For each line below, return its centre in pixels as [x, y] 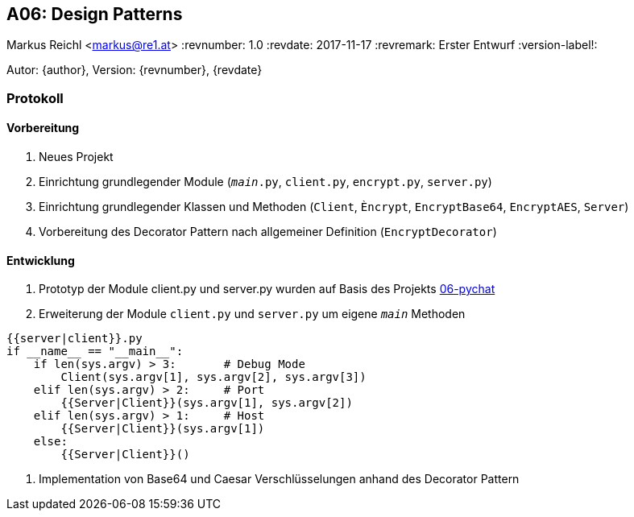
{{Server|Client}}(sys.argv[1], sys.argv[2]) [207, 403]
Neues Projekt [76, 157]
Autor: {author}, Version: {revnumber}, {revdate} [135, 70]
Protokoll [35, 98]
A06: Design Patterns [95, 14]
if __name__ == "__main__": [95, 352]
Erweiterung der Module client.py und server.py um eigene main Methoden [252, 314]
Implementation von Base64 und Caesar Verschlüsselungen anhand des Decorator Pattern [279, 479]
